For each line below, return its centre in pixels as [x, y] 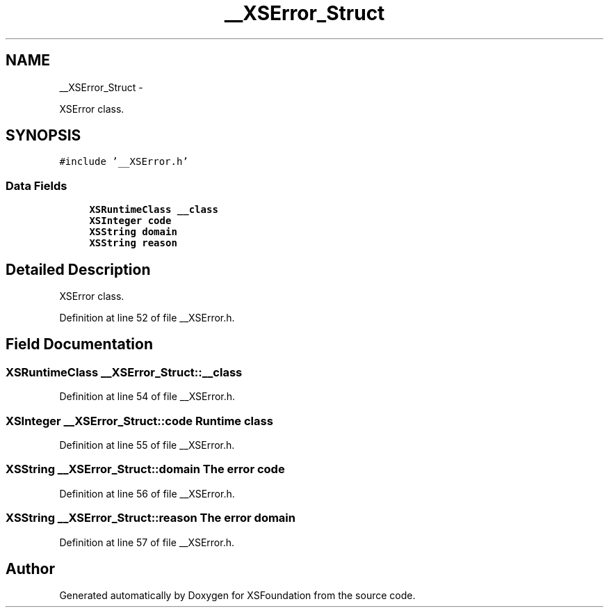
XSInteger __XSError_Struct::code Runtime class [139, 421]
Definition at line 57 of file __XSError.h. [147, 542]
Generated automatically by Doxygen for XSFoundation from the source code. [237, 596]
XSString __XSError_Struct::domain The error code [145, 469]
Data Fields [36, 185]
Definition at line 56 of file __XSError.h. [147, 493]
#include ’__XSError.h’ [124, 162]
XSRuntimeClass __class [154, 210]
